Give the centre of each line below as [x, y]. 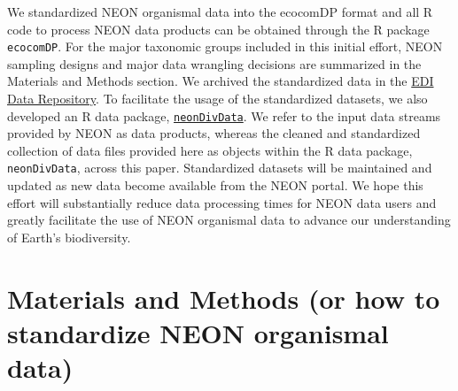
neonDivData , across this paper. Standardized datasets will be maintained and [220, 168]
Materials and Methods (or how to [224, 298]
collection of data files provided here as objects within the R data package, [210, 150]
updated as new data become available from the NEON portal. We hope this [215, 185]
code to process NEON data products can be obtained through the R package [218, 29]
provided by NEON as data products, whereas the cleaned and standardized [214, 133]
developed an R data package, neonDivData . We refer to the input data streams [224, 115]
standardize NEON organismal [198, 332]
